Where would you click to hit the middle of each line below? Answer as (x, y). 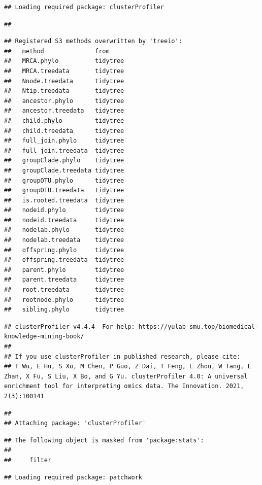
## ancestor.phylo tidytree (64, 101)
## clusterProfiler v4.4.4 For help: (70, 326)
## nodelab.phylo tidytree (64, 230)
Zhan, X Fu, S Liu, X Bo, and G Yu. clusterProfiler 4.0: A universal (126, 376)
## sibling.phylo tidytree (64, 310)
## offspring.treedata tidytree (64, 260)
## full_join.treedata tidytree (64, 150)
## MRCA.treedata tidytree (64, 71)
